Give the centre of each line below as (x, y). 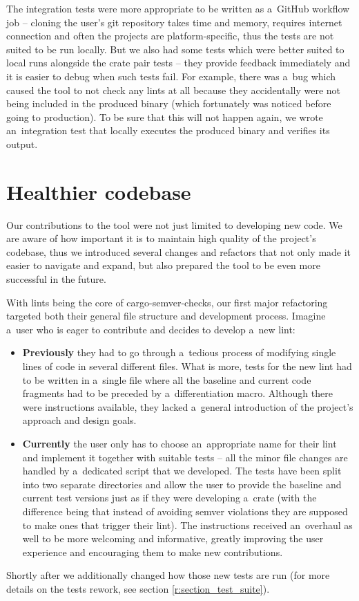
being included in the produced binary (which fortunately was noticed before (169, 103)
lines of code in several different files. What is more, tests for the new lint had (187, 366)
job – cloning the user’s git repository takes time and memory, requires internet (174, 22)
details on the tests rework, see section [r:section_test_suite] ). (138, 588)
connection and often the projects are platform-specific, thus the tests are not (170, 36)
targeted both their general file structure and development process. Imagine (166, 316)
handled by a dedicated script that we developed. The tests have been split (182, 471)
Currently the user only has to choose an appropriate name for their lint (179, 443)
